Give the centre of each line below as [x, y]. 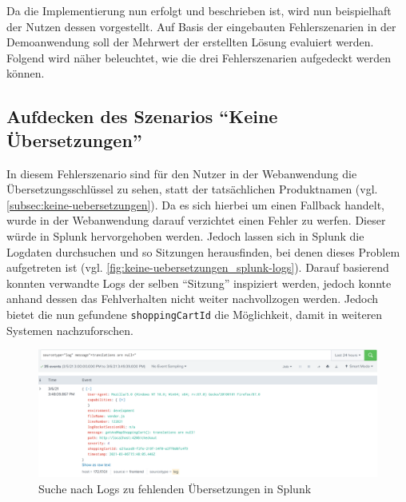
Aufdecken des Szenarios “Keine [142, 116]
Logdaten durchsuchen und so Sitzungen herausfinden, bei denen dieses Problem [203, 251]
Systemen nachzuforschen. [70, 330]
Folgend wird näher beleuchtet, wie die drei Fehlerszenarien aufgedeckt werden [199, 57]
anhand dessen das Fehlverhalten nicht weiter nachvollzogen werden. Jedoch [193, 299]
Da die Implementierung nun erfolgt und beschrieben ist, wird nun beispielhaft [199, 10]
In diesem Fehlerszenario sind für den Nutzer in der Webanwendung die [182, 173]
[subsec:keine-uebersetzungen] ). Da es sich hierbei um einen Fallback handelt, [195, 204]
